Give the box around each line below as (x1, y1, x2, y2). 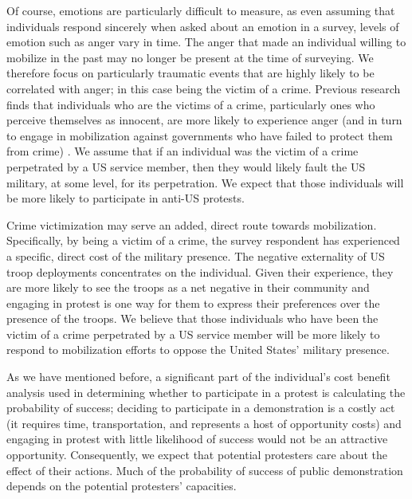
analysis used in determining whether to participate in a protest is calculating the (6, 383, 406, 400)
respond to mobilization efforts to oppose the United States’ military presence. (6, 341, 390, 358)
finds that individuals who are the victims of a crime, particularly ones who (6, 96, 375, 112)
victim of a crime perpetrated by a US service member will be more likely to (6, 325, 380, 342)
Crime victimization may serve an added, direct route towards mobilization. (6, 216, 377, 233)
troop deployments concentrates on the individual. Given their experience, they (6, 263, 394, 280)
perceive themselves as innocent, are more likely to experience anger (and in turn (6, 112, 402, 128)
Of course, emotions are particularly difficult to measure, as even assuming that (6, 2, 395, 18)
